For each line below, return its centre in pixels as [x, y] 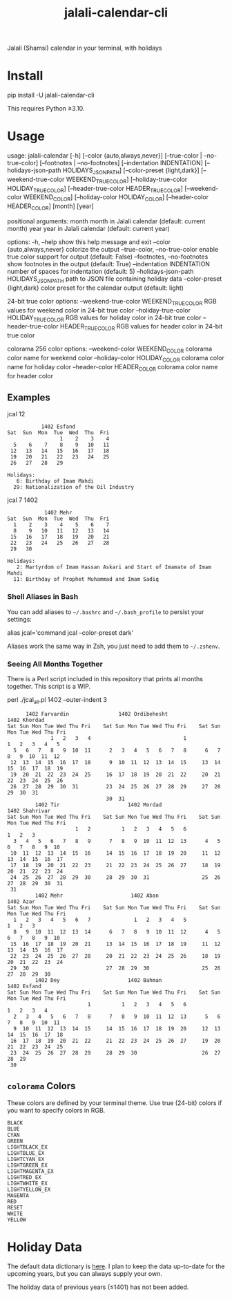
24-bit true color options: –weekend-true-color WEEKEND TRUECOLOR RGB [112, 302]
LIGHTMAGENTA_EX [30, 1171]
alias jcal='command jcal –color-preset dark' [70, 632]
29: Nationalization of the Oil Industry [74, 488]
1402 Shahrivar [29, 810]
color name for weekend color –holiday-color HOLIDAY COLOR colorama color [116, 359]
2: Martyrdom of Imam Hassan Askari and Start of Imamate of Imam [114, 567]
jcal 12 [16, 414]
